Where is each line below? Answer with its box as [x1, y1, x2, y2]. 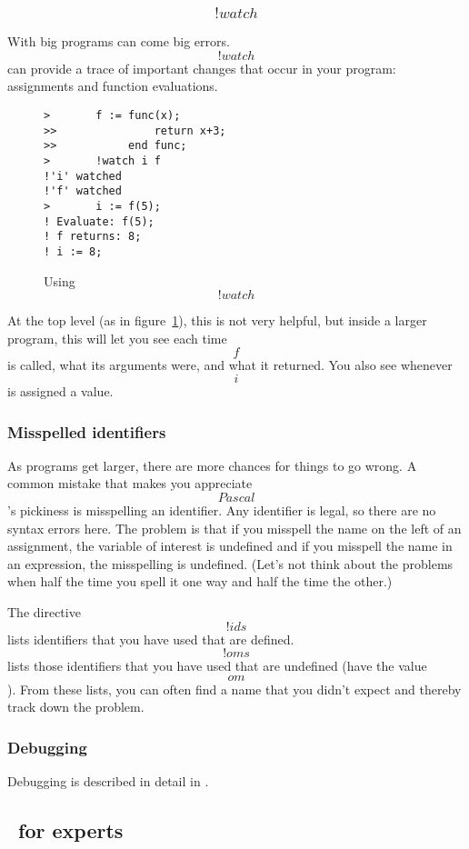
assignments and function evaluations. [7, 76, 218, 95]
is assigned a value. [7, 382, 114, 401]
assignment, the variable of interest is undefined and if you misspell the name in [7, 536, 453, 555]
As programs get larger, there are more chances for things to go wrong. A [7, 455, 417, 474]
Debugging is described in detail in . [7, 772, 209, 791]
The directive [7, 602, 81, 621]
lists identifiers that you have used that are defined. [7, 629, 294, 648]
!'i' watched [44, 169, 122, 183]
